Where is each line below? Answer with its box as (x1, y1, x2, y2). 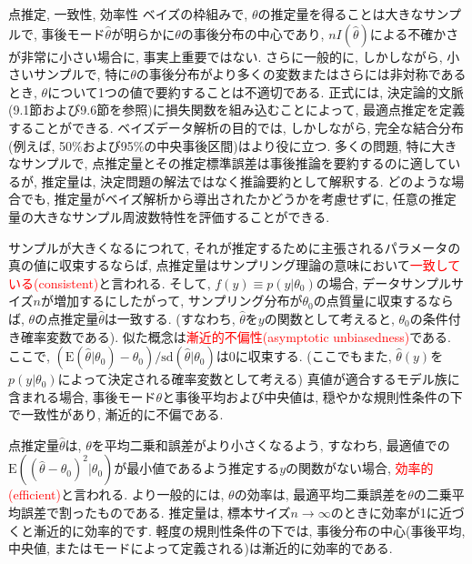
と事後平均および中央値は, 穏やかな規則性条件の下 (162, 387, 463, 406)
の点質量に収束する (313, 291, 428, 310)
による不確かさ (369, 24, 459, 43)
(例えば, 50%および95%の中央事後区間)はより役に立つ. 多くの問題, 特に (8, 136, 432, 155)
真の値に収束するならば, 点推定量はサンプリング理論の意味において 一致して (8, 256, 461, 275)
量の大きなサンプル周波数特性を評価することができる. (8, 206, 330, 226)
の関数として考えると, (264, 308, 395, 327)
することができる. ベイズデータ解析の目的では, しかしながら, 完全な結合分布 (8, 117, 464, 136)
